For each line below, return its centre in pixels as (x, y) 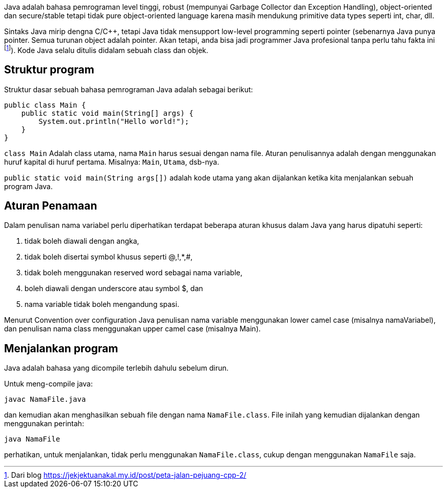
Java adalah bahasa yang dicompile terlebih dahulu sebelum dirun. (116, 368)
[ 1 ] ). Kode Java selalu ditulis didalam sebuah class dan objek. (106, 49)
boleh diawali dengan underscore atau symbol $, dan (114, 289)
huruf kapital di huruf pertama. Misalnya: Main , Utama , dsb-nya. (112, 162)
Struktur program (49, 70)
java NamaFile (32, 439)
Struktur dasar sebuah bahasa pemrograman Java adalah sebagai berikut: (129, 89)
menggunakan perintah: (44, 424)
